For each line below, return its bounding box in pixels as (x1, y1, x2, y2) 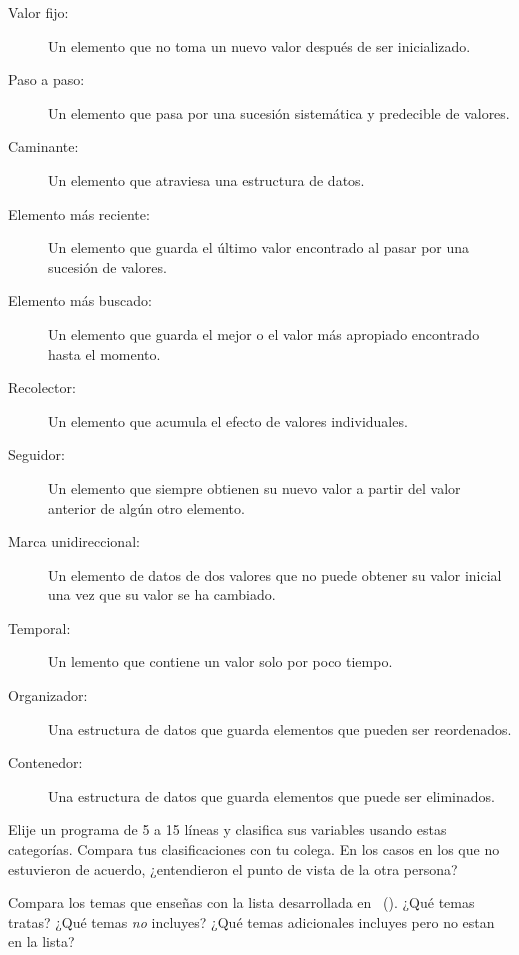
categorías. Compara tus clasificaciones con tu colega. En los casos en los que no (8, 839, 500, 860)
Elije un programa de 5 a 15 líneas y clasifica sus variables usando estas (8, 819, 447, 840)
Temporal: (8, 617, 71, 638)
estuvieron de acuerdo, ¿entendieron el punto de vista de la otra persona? (8, 858, 458, 879)
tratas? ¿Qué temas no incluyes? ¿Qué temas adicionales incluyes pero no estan (8, 911, 495, 932)
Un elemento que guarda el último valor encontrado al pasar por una (48, 237, 470, 258)
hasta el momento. (48, 343, 161, 364)
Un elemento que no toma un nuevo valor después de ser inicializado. (48, 35, 471, 56)
